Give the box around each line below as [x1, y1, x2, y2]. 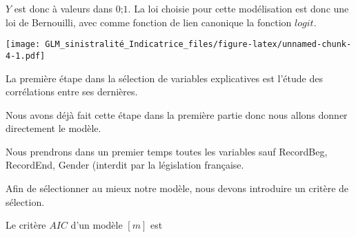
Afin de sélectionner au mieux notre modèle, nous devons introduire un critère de [6, 181, 349, 196]
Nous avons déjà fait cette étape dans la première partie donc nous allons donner [6, 107, 348, 122]
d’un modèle [70, 218, 123, 232]
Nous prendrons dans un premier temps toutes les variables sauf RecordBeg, [6, 144, 328, 158]
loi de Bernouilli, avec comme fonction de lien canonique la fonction [6, 15, 292, 29]
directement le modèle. [6, 121, 101, 135]
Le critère [6, 218, 46, 232]
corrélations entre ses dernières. [6, 84, 138, 99]
